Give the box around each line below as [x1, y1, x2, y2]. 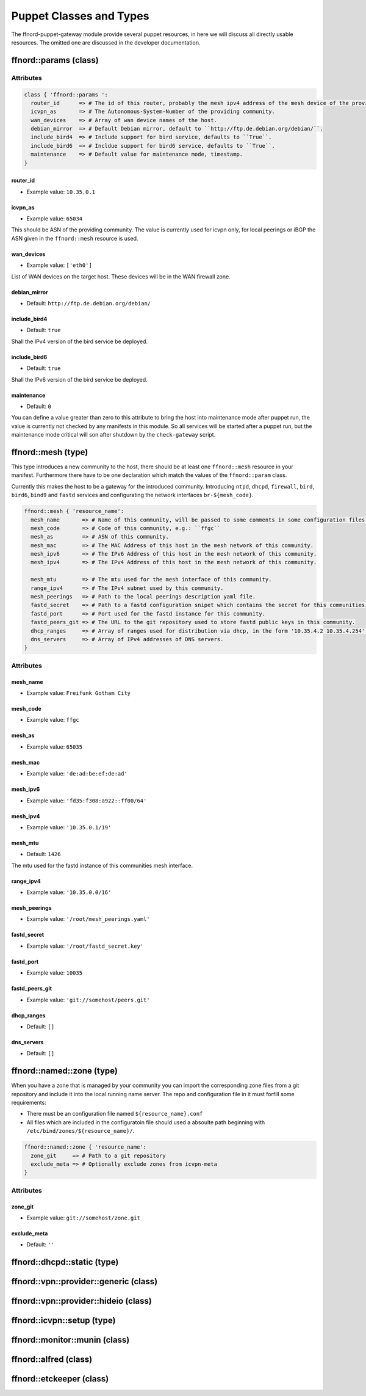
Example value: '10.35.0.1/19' [26, 823, 112, 831]
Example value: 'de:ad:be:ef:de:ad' [26, 770, 127, 777]
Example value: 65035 [26, 743, 82, 751]
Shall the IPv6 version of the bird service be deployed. [11, 376, 148, 383]
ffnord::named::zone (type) [11, 1066, 118, 1076]
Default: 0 [26, 402, 51, 410]
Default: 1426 [26, 851, 61, 858]
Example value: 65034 [26, 215, 82, 222]
